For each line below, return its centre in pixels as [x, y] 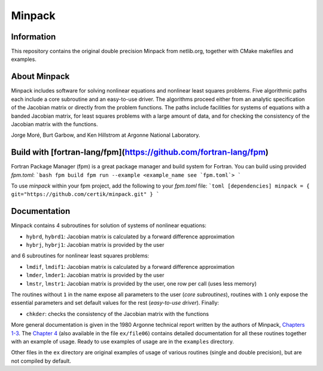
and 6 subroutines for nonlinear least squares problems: [80, 256]
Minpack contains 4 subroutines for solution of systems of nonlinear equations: [109, 226]
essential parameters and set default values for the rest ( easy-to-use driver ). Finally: [115, 303]
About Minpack [40, 77]
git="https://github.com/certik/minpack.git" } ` [85, 194]
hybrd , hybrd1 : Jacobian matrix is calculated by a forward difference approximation [130, 237]
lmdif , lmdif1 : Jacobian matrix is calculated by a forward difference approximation [130, 266]
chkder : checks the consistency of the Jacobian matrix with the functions [118, 314]
